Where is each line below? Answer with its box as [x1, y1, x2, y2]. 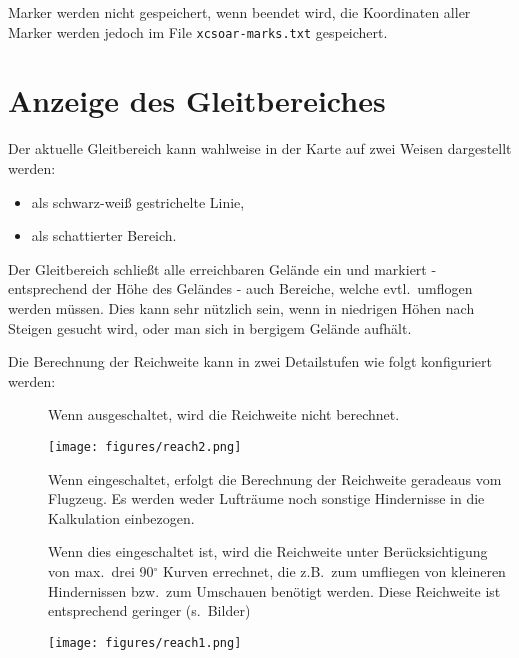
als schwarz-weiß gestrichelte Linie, [31, 191, 245, 212]
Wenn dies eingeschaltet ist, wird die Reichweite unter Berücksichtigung [48, 541, 488, 562]
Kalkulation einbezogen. [48, 507, 195, 528]
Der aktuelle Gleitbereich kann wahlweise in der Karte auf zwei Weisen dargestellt [8, 138, 512, 159]
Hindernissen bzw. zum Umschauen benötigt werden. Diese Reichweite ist [48, 580, 501, 601]
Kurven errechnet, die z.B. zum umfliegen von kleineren [162, 560, 506, 581]
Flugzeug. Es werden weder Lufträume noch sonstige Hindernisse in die [48, 488, 485, 509]
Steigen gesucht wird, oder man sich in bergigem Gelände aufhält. [8, 317, 412, 338]
